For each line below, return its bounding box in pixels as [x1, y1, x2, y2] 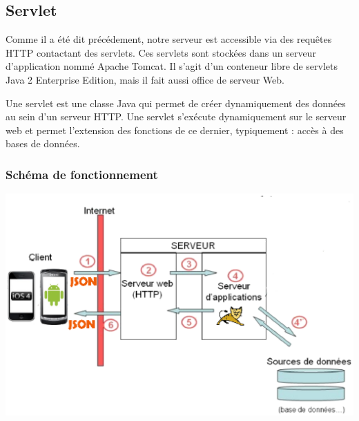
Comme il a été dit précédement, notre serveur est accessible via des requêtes [6, 32, 332, 46]
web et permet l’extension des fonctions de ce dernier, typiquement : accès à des [6, 122, 344, 137]
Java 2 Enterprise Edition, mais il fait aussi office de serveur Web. [6, 72, 284, 86]
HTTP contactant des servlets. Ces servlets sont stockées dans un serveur [6, 45, 316, 59]
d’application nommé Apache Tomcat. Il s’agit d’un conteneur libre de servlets [6, 59, 338, 73]
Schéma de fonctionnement [6, 165, 158, 183]
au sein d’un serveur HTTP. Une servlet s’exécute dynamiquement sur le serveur [6, 109, 347, 124]
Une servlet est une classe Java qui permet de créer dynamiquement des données [6, 95, 346, 110]
